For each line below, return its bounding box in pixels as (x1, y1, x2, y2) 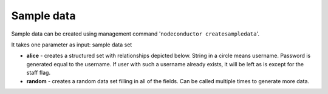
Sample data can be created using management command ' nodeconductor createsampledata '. (11, 30, 260, 37)
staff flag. (26, 69, 51, 77)
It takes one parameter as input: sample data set (11, 41, 132, 48)
